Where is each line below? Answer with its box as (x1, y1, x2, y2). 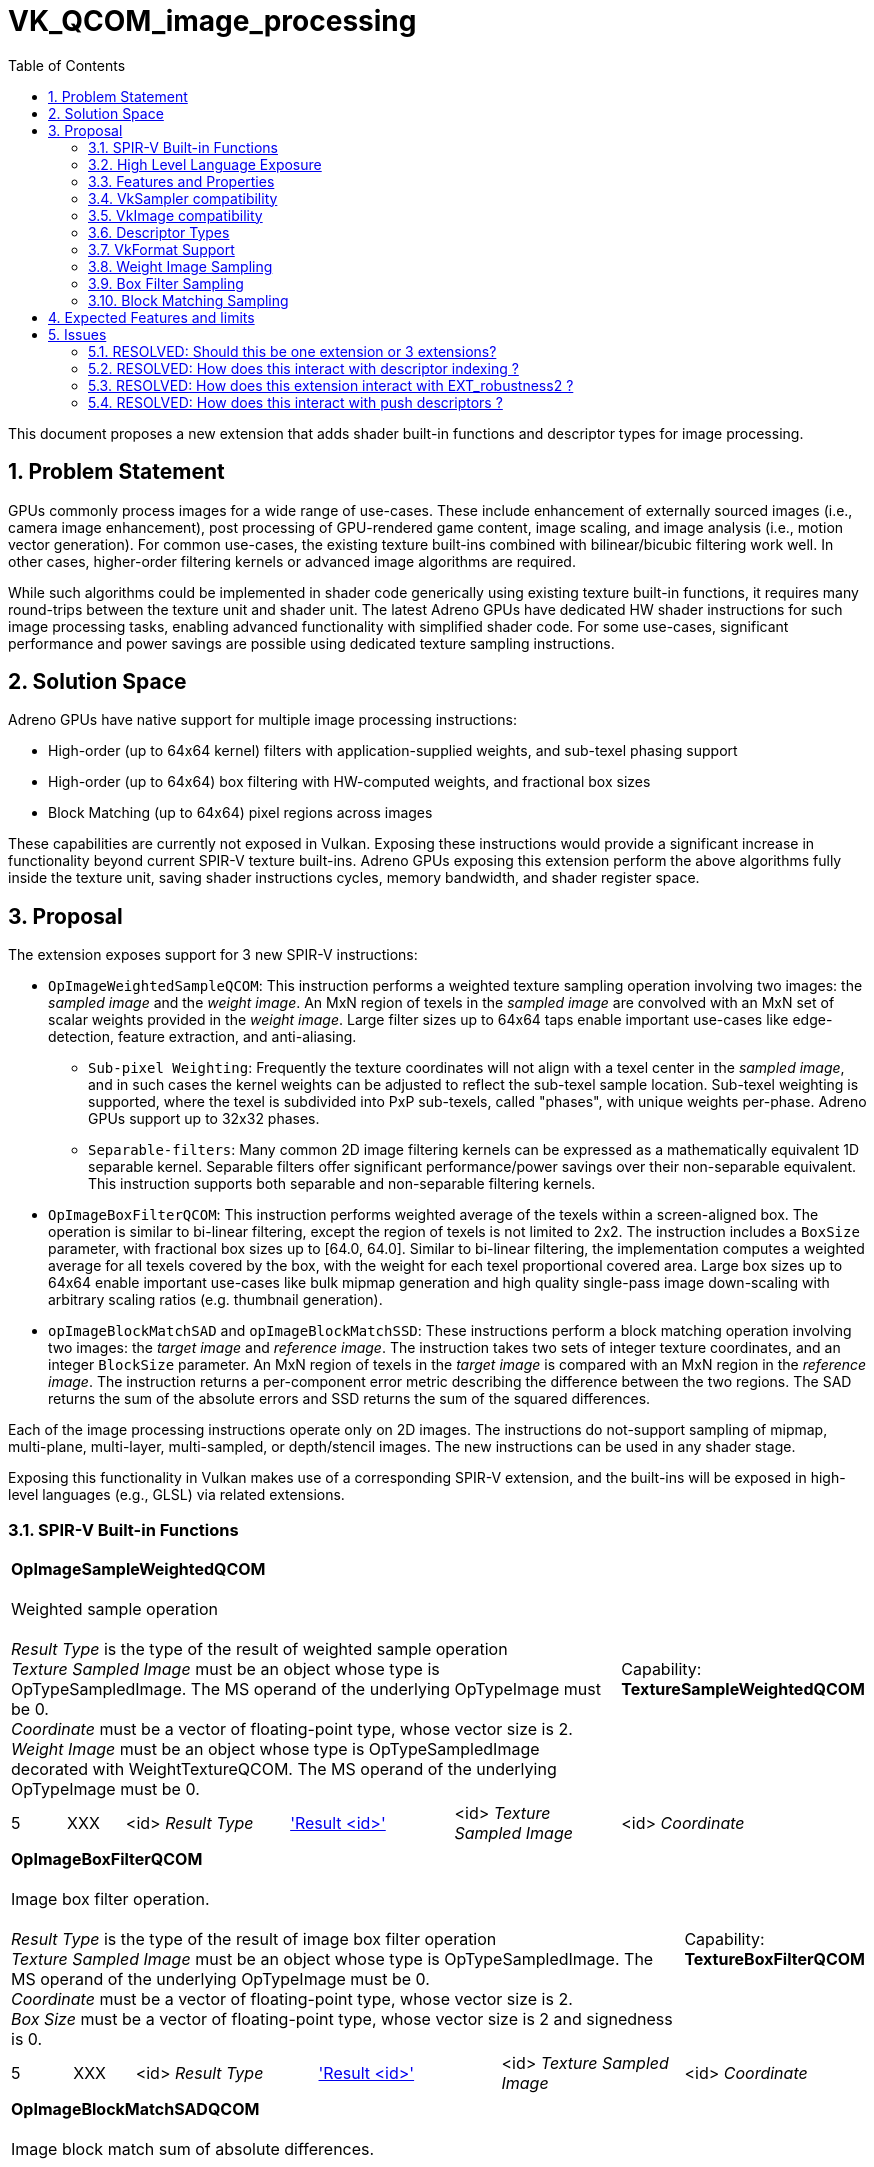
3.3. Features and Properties (88, 172, 275, 190)
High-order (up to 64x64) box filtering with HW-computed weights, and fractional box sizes (48, 773, 651, 791)
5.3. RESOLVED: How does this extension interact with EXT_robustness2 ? (88, 376, 574, 394)
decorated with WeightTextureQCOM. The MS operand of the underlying (11, 1759, 557, 1780)
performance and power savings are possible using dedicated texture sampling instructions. (8, 634, 615, 652)
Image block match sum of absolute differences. (11, 2139, 375, 2160)
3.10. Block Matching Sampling (88, 291, 289, 309)
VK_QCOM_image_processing (8, 4, 417, 38)
